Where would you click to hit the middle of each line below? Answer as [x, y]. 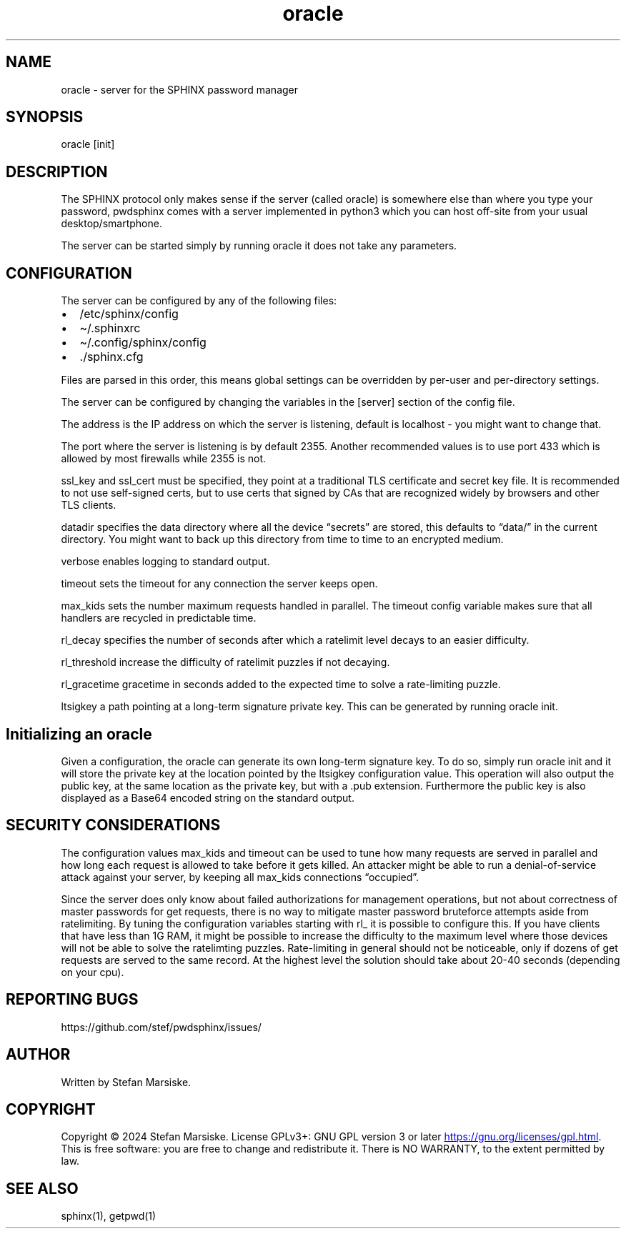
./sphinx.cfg [111, 357]
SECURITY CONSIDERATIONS [113, 825]
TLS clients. [89, 505]
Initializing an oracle [79, 734]
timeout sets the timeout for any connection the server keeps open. [219, 584]
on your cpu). [93, 972]
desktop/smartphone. [111, 224]
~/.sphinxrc [110, 328]
